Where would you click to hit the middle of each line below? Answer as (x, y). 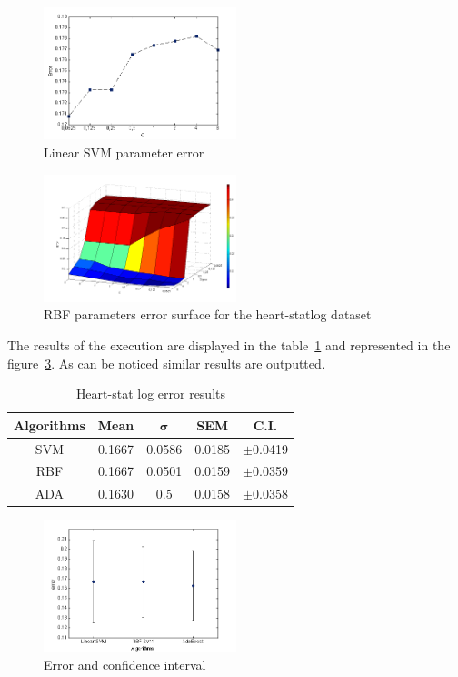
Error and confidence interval (125, 665)
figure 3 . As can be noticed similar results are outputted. (166, 363)
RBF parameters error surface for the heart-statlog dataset (208, 314)
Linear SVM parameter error (124, 152)
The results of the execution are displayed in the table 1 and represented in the (229, 344)
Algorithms (50, 424)
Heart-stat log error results (151, 394)
